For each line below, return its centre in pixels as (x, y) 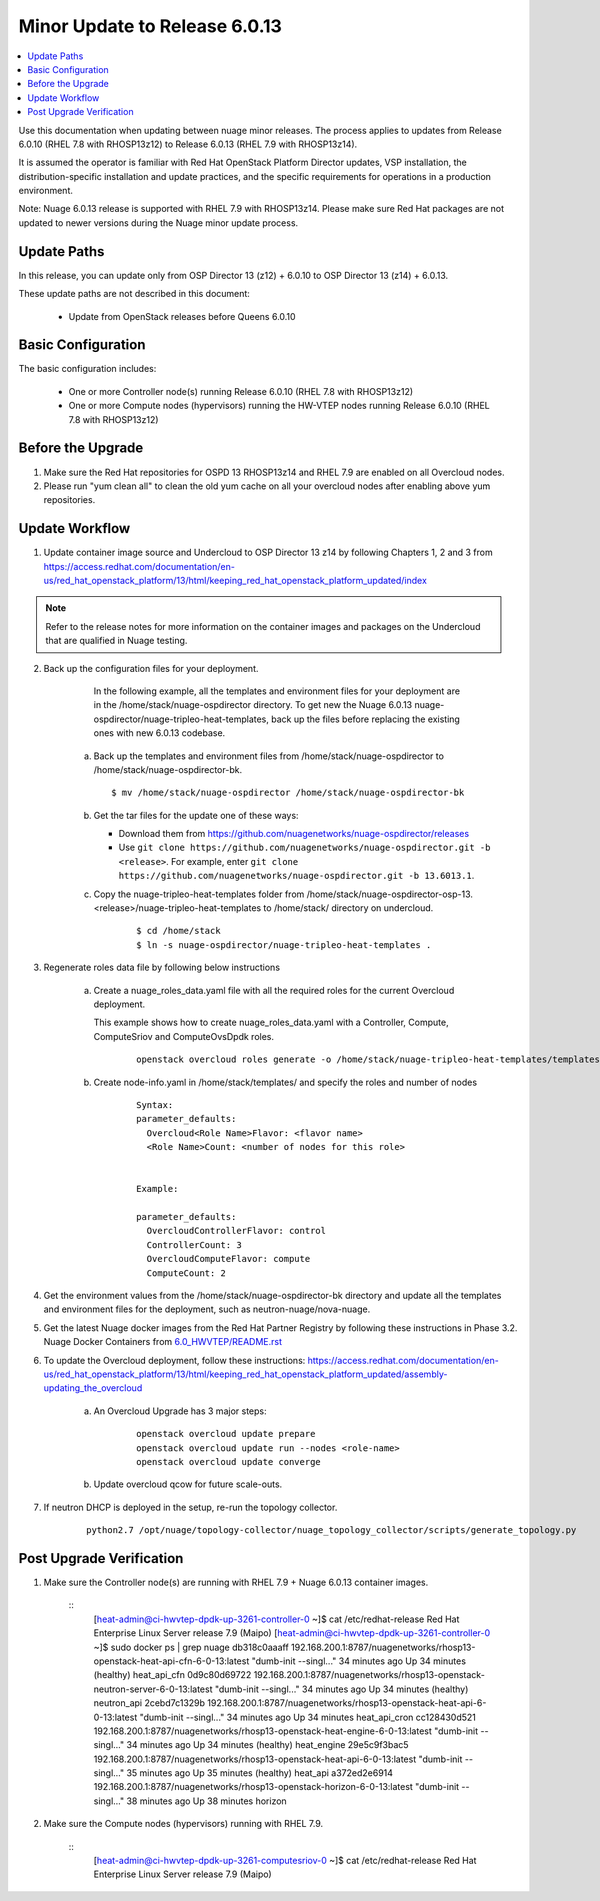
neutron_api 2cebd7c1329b (149, 1703)
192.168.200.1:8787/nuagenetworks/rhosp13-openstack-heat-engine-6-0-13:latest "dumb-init (286, 1731)
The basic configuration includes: (87, 369)
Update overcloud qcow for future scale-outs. (188, 1484)
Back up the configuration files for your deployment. (151, 668)
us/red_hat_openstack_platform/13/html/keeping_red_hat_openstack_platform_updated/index (235, 580)
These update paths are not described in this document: (134, 294)
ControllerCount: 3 (194, 1244)
